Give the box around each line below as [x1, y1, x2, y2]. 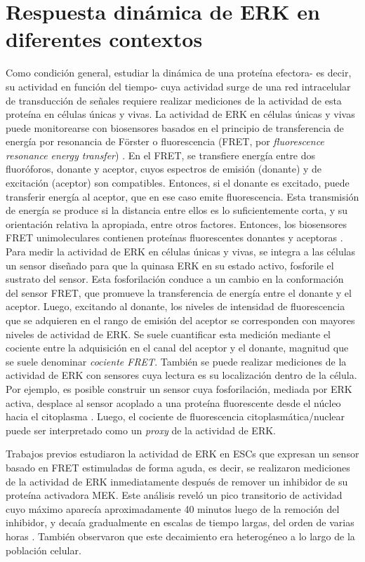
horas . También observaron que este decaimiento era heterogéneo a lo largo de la [6, 528, 355, 543]
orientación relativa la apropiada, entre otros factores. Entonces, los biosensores [6, 216, 347, 231]
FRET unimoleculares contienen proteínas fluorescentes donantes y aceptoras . [6, 230, 343, 245]
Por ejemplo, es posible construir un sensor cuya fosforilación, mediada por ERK [6, 381, 352, 396]
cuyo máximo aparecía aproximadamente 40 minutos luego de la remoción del [6, 501, 340, 516]
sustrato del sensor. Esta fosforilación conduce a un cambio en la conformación [6, 272, 344, 286]
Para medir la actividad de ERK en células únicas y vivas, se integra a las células [6, 244, 356, 259]
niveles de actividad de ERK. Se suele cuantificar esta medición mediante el [6, 326, 331, 341]
